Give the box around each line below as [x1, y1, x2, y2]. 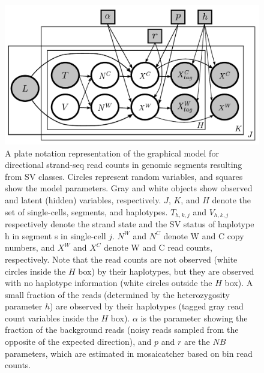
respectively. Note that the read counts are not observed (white [5, 252, 238, 265]
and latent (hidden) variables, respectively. [5, 194, 161, 206]
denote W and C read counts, [104, 241, 212, 254]
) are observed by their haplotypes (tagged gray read [50, 300, 244, 312]
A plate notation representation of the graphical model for [5, 146, 219, 159]
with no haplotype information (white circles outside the [5, 276, 212, 289]
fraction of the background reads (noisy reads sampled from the [5, 323, 239, 336]
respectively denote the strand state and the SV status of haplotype [5, 218, 254, 230]
